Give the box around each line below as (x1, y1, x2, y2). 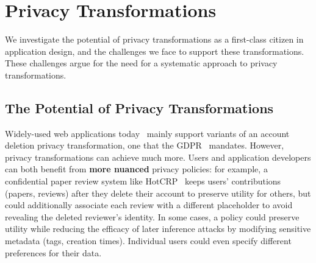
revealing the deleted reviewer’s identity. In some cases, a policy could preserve (5, 210, 300, 223)
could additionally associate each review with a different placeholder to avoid (5, 198, 293, 211)
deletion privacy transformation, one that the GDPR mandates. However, (5, 139, 284, 152)
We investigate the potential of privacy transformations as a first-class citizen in (5, 33, 304, 46)
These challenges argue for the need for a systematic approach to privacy (5, 57, 278, 69)
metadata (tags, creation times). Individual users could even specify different (5, 234, 292, 247)
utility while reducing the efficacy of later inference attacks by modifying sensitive (5, 222, 311, 235)
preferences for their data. (5, 246, 102, 259)
